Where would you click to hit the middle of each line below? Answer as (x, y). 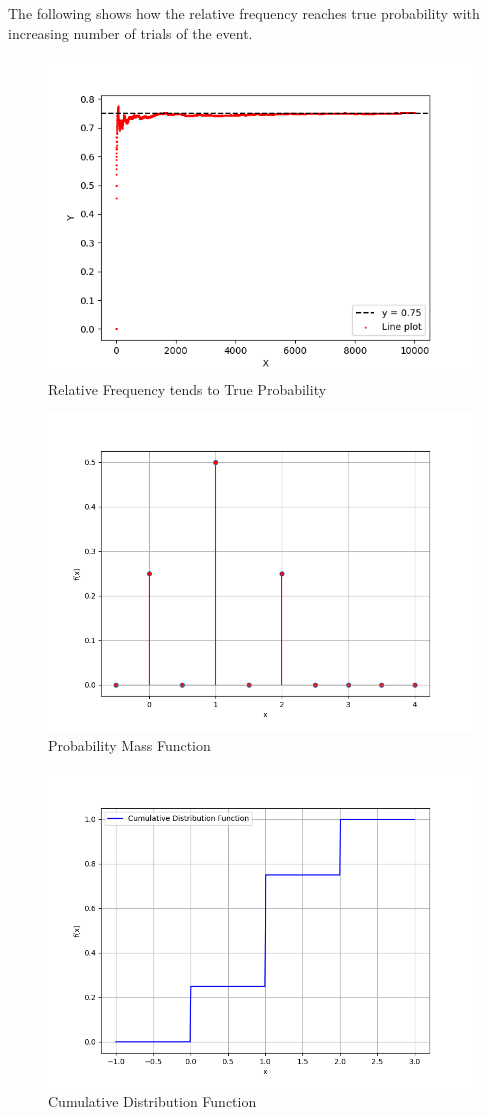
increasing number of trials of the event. (130, 32)
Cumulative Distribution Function (152, 1101)
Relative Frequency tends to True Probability (187, 388)
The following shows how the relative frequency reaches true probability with (244, 13)
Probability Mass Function (129, 744)
